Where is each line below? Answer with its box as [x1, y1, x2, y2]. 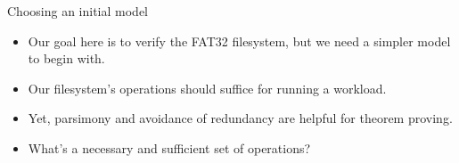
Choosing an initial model [7, 2, 148, 20]
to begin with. [28, 49, 105, 68]
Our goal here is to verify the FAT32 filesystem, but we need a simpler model [28, 31, 451, 50]
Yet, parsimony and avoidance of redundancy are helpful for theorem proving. [28, 109, 453, 127]
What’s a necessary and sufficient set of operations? [28, 138, 311, 157]
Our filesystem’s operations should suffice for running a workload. [28, 78, 387, 97]
